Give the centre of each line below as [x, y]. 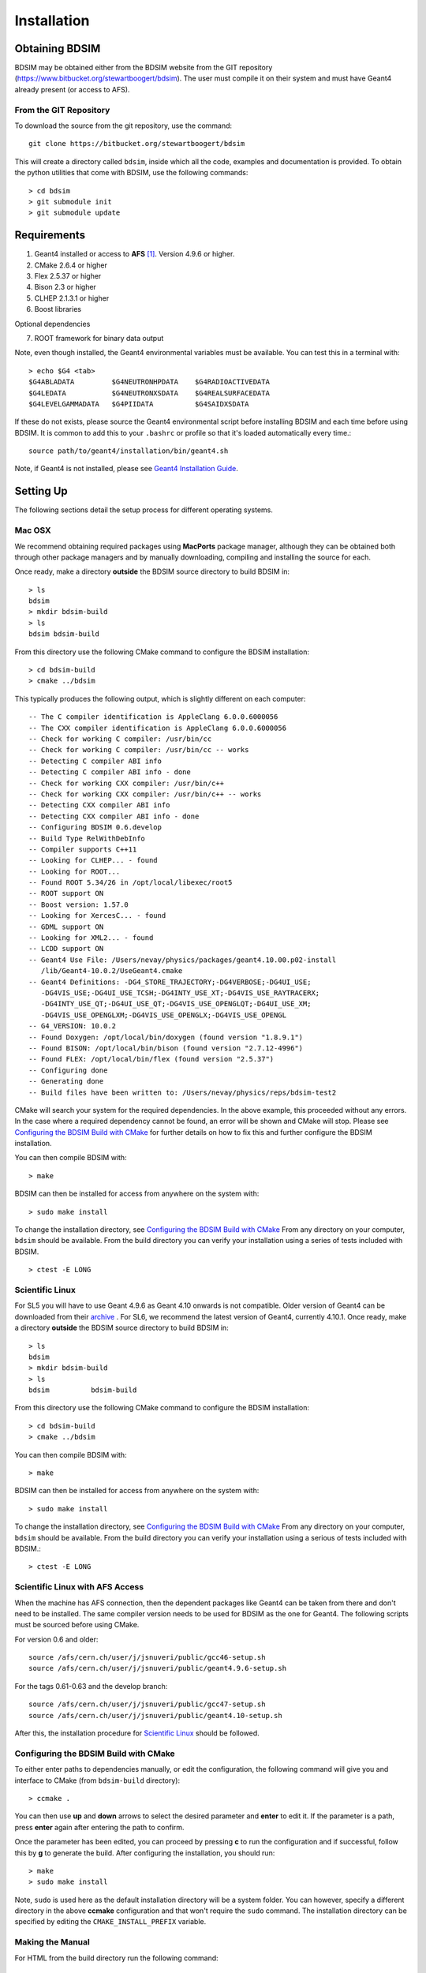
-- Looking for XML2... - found [91, 938]
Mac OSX [33, 530]
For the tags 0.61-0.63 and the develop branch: [91, 1686]
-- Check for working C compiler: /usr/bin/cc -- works [139, 750]
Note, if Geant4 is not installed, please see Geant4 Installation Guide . [126, 469]
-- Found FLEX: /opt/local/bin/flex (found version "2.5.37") [151, 1059]
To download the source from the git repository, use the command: [123, 125]
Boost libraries [58, 309]
